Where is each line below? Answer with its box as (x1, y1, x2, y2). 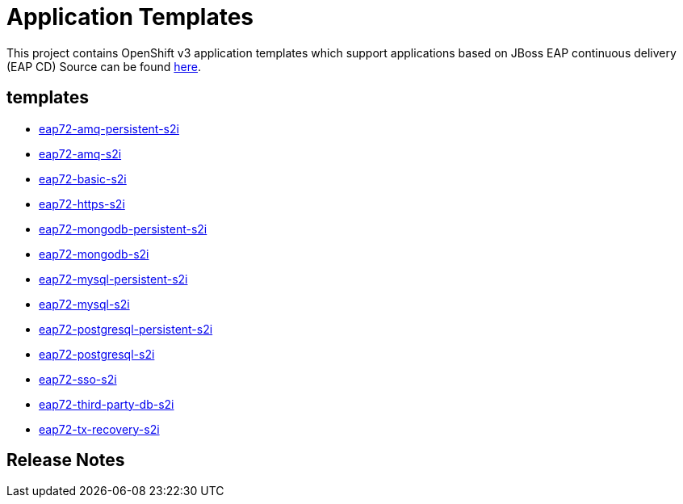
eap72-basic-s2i (39, 171, 127, 186)
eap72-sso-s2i (39, 372, 117, 386)
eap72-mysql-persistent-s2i (39, 271, 188, 286)
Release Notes (6, 450, 125, 471)
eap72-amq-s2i (39, 146, 122, 161)
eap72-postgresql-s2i (39, 346, 155, 361)
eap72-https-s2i (39, 196, 125, 211)
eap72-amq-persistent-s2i (39, 121, 179, 136)
